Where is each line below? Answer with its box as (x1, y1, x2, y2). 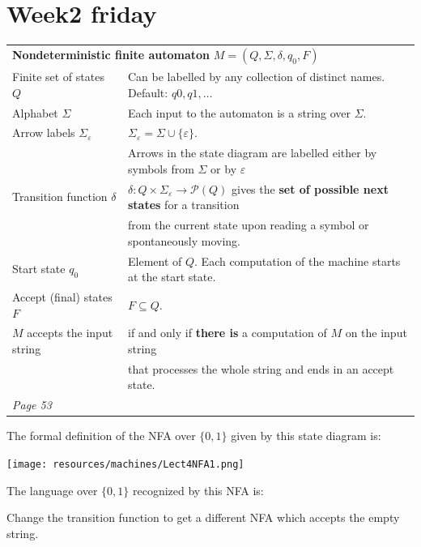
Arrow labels (12, 124, 75, 141)
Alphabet (12, 104, 58, 121)
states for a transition (128, 196, 240, 213)
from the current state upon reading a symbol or (128, 216, 369, 233)
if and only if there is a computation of (128, 324, 327, 341)
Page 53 (12, 396, 52, 413)
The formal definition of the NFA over (6, 427, 196, 444)
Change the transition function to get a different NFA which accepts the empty (6, 509, 400, 526)
